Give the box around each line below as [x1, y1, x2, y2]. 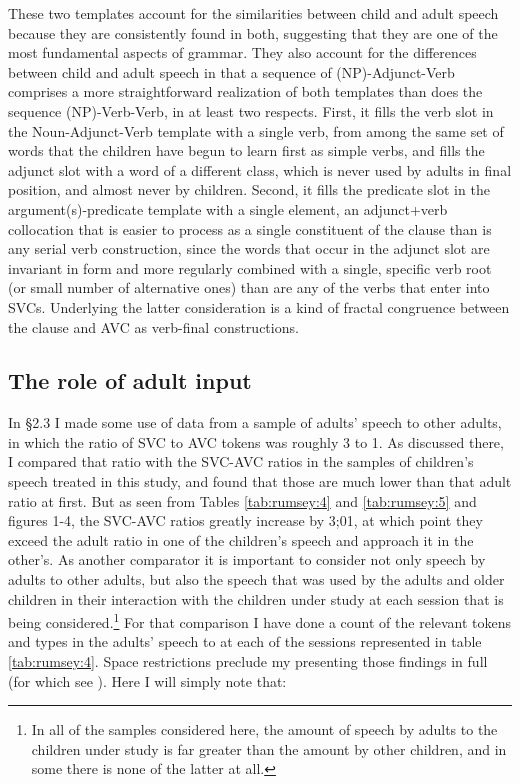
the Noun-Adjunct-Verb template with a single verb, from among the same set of [8, 120, 504, 141]
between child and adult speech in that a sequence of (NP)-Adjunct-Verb [8, 61, 455, 82]
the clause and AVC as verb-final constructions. [8, 316, 299, 337]
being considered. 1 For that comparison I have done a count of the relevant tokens [8, 609, 512, 632]
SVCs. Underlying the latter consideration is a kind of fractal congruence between [8, 296, 510, 317]
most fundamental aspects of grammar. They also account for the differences [8, 42, 477, 63]
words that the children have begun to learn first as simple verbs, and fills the [8, 140, 485, 161]
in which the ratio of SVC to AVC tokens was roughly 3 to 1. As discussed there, [8, 431, 504, 452]
